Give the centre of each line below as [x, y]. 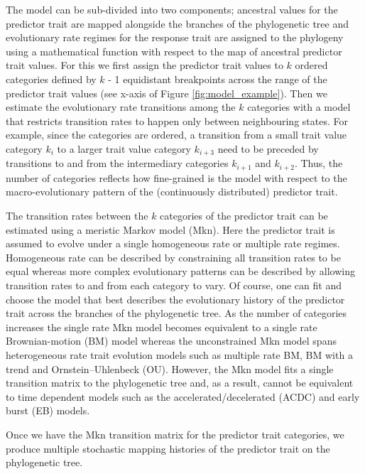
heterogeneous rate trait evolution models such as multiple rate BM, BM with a [179, 354]
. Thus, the [318, 163]
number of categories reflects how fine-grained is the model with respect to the [176, 177]
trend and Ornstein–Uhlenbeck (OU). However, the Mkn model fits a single [170, 368]
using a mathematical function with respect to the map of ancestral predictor [174, 51]
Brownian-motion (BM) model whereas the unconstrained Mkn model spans [171, 341]
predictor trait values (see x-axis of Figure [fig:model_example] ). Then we [167, 93]
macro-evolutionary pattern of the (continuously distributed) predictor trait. [172, 192]
